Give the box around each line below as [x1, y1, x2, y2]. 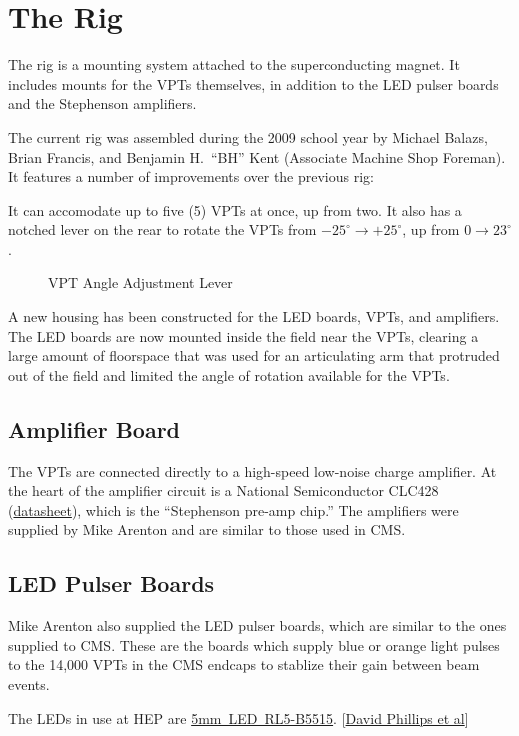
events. [8, 674, 50, 694]
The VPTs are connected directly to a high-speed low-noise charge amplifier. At [8, 460, 497, 481]
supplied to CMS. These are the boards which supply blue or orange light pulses [8, 634, 500, 655]
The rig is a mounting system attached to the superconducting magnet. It [8, 54, 460, 75]
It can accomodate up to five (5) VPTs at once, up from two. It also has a [8, 199, 462, 220]
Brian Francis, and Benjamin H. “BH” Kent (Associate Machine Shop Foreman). [8, 146, 506, 167]
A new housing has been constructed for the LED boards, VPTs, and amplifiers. [8, 306, 500, 327]
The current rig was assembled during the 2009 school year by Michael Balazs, [8, 126, 488, 147]
